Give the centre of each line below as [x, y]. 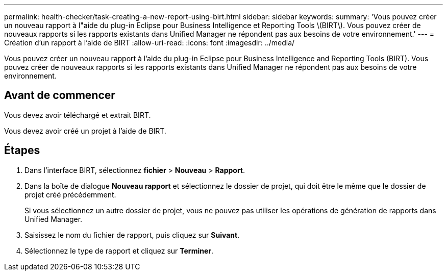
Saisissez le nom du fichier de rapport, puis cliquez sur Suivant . [132, 235]
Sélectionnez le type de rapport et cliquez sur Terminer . [119, 251]
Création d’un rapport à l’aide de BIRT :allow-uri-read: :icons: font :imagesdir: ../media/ [150, 43]
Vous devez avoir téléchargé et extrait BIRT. [78, 115]
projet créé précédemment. [70, 194]
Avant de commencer [60, 95]
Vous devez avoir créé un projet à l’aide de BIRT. [85, 131]
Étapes [22, 151]
